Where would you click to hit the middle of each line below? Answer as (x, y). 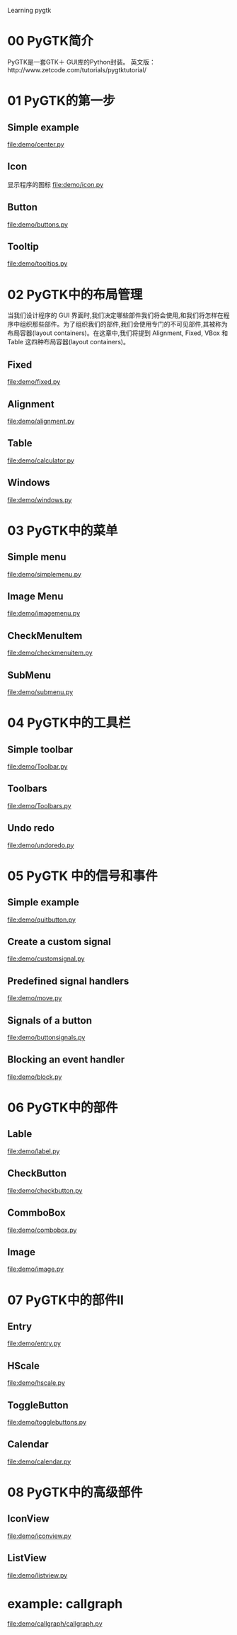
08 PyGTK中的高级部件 (75, 1492)
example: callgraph (65, 1603)
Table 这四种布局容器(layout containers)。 (68, 342)
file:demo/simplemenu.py (44, 574)
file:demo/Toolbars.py (40, 805)
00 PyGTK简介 (51, 41)
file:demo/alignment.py (41, 421)
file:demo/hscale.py (36, 1383)
